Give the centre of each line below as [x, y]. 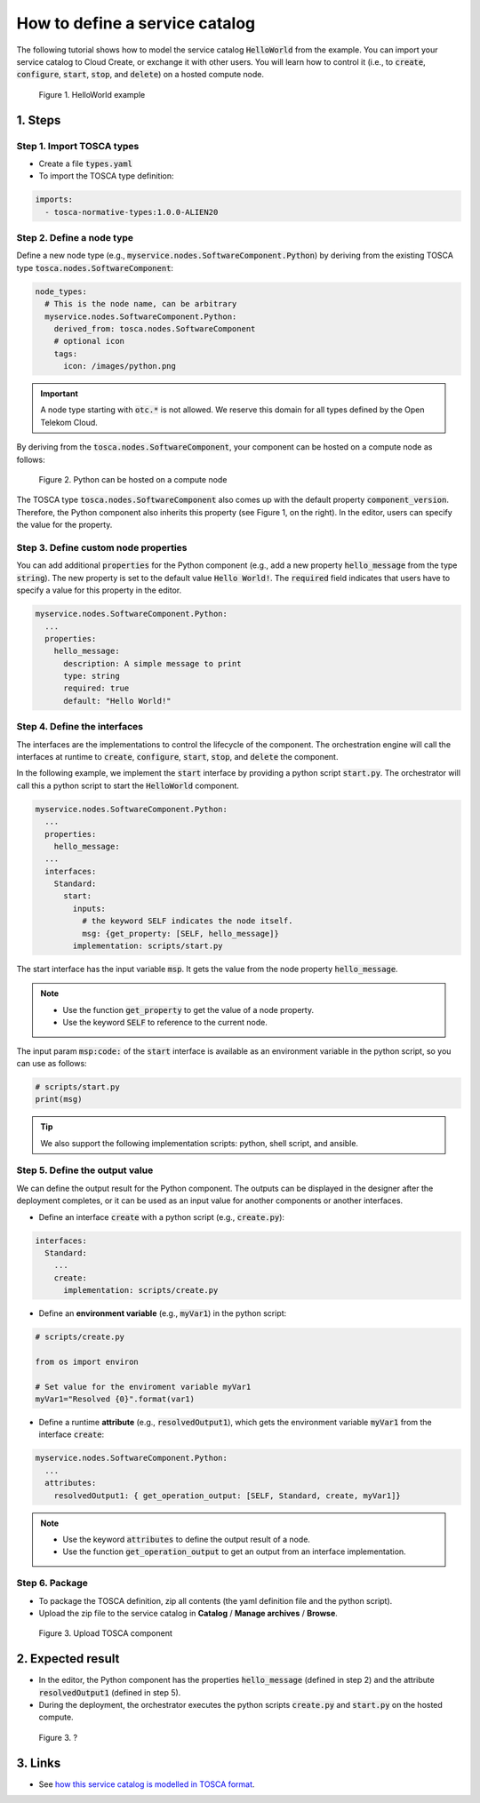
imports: [54, 199]
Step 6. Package [52, 1584]
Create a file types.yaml [86, 164]
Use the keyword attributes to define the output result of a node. [187, 1540]
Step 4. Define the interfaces [80, 727]
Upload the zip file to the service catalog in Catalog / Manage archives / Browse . [188, 1613]
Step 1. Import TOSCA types [78, 146]
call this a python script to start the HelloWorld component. [128, 786]
